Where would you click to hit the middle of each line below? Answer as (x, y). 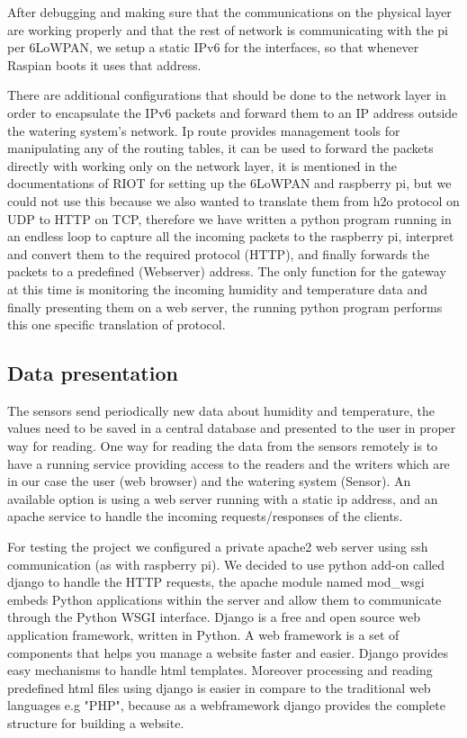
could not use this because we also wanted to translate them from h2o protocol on (233, 200)
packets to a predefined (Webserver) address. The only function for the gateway (227, 271)
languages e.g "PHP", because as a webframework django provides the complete (226, 705)
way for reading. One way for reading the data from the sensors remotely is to (223, 446)
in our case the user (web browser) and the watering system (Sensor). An (209, 481)
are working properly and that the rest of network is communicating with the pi (228, 29)
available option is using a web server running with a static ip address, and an (223, 498)
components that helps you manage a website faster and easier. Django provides (228, 652)
